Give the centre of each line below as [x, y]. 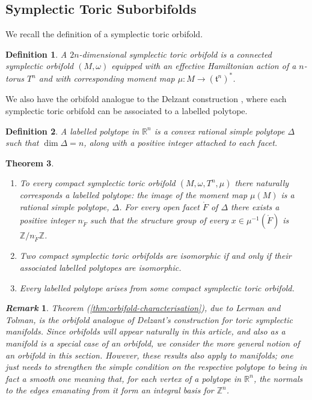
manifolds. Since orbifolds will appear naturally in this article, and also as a [145, 331]
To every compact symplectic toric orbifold [97, 183]
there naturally [262, 183]
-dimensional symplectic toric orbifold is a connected [175, 54]
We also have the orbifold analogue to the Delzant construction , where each [146, 99]
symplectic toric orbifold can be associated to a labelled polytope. [127, 111]
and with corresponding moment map [107, 78]
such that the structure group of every [159, 220]
